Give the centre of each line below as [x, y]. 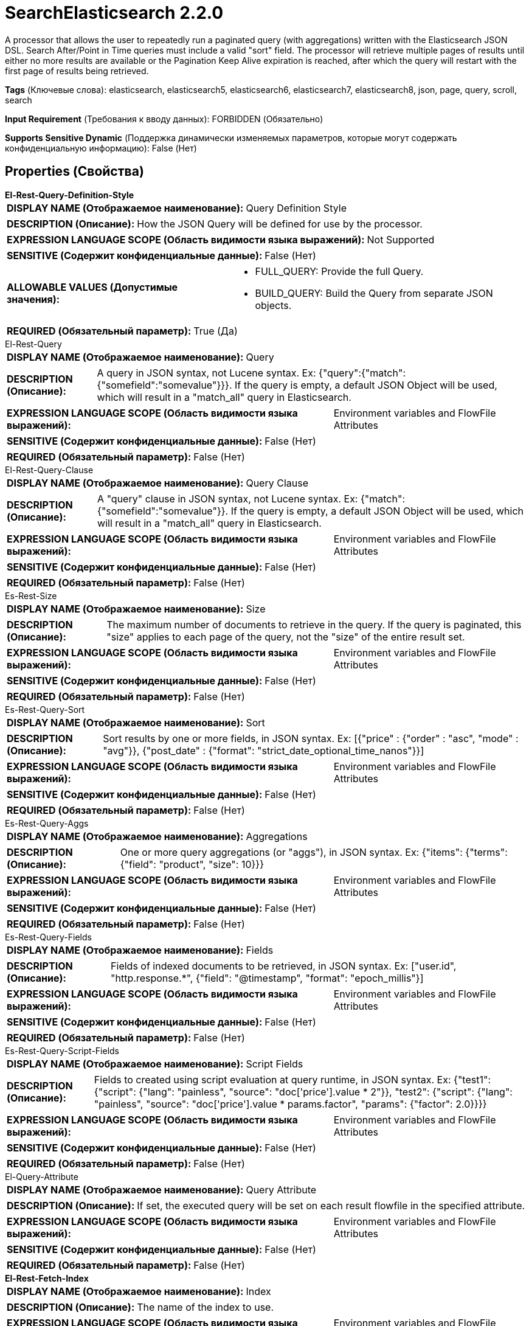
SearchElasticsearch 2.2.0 [114, 13]
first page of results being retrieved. [77, 71]
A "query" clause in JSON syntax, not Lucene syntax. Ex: [228, 498]
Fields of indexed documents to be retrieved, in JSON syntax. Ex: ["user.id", [284, 966]
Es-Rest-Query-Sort [45, 709]
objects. [273, 305]
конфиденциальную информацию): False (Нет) [101, 148]
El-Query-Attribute [42, 1176]
